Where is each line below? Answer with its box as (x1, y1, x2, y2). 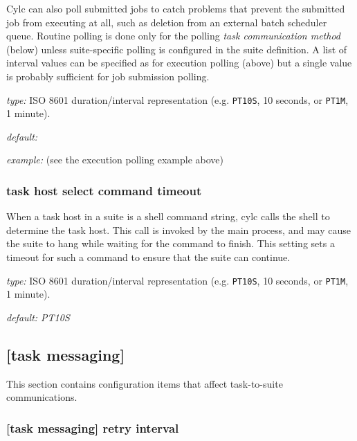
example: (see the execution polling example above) (6, 152, 224, 167)
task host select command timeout (6, 181, 202, 199)
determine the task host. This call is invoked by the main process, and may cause (6, 222, 351, 237)
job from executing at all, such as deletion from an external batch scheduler (6, 15, 327, 29)
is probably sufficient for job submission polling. (6, 69, 210, 83)
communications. (6, 390, 77, 404)
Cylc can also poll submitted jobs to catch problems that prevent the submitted (6, 1, 345, 15)
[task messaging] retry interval (6, 419, 179, 436)
